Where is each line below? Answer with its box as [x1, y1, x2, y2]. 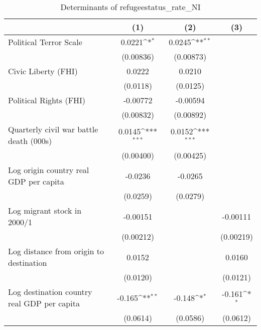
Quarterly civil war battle [8, 123, 98, 135]
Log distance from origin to [8, 245, 104, 257]
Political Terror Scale [8, 36, 82, 48]
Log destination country [8, 286, 92, 297]
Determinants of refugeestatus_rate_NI [60, 1, 201, 13]
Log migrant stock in [8, 205, 82, 216]
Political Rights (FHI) [8, 94, 86, 106]
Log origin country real [8, 164, 89, 176]
